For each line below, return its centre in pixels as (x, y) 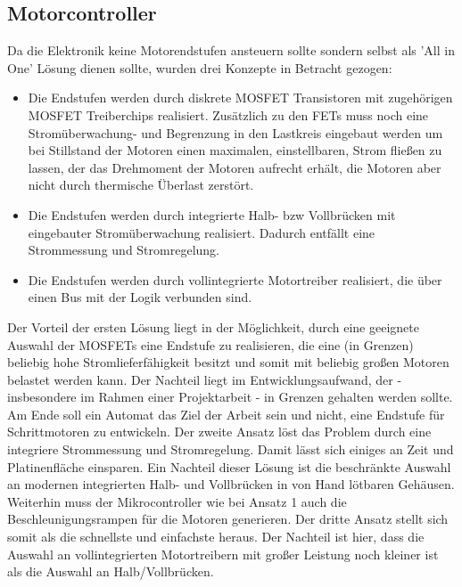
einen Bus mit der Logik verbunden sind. (140, 297)
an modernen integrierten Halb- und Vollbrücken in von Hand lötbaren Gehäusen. (231, 484)
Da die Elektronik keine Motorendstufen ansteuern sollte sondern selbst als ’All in (231, 50)
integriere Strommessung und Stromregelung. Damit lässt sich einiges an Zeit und (231, 449)
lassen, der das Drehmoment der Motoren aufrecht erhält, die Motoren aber (235, 167)
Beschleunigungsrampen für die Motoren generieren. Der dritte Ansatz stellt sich (228, 519)
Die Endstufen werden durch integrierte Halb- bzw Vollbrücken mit (212, 214)
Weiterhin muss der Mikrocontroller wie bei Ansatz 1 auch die (177, 501)
